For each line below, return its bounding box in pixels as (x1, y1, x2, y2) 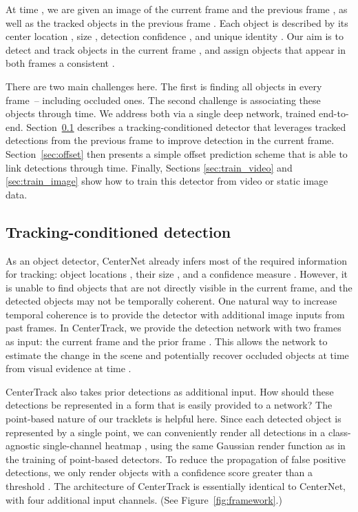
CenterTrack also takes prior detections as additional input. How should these (6, 384, 334, 398)
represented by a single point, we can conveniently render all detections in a (6, 424, 326, 439)
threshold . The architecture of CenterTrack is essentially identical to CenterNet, (6, 479, 346, 493)
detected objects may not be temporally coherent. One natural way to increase (6, 294, 337, 308)
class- (328, 424, 351, 439)
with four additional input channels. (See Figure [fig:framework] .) (6, 492, 282, 506)
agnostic (6, 438, 40, 453)
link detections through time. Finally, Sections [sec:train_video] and (6, 160, 293, 174)
